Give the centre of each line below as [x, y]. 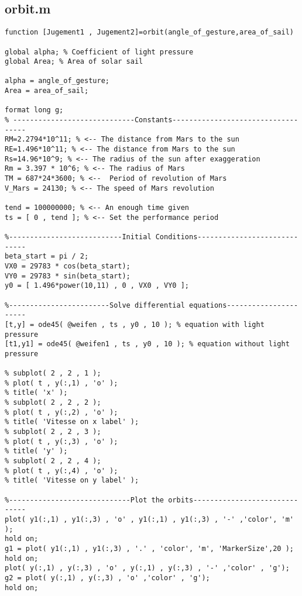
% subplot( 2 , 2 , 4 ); [53, 461]
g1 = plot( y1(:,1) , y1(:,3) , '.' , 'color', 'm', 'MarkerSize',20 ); [149, 548]
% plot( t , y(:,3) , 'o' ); [61, 441]
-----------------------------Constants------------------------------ [156, 120]
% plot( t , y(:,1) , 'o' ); [61, 383]
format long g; [34, 110]
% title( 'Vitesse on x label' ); [72, 422]
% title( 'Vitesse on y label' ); [72, 480]
